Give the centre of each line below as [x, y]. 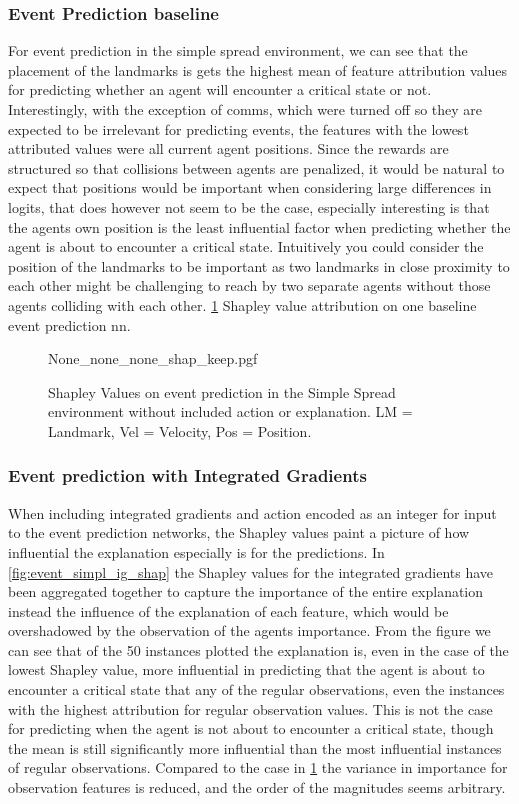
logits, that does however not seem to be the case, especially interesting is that [249, 206]
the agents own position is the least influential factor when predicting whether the [259, 226]
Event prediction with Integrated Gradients [187, 475]
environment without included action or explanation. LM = [230, 411]
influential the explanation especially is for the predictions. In [196, 551]
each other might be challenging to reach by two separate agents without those [249, 285]
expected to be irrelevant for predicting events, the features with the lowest [238, 128]
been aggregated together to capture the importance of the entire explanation [246, 591]
